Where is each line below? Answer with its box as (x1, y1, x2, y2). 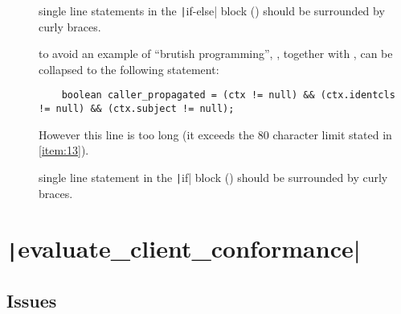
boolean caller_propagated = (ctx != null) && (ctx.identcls (61, 89, 395, 101)
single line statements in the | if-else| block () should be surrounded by (39, 2, 385, 19)
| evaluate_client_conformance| (6, 232, 361, 265)
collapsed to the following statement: (39, 60, 219, 77)
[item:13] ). (39, 142, 89, 159)
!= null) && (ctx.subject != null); (39, 103, 235, 115)
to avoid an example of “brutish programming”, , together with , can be (39, 45, 393, 62)
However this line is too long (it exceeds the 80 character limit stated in (39, 126, 392, 143)
